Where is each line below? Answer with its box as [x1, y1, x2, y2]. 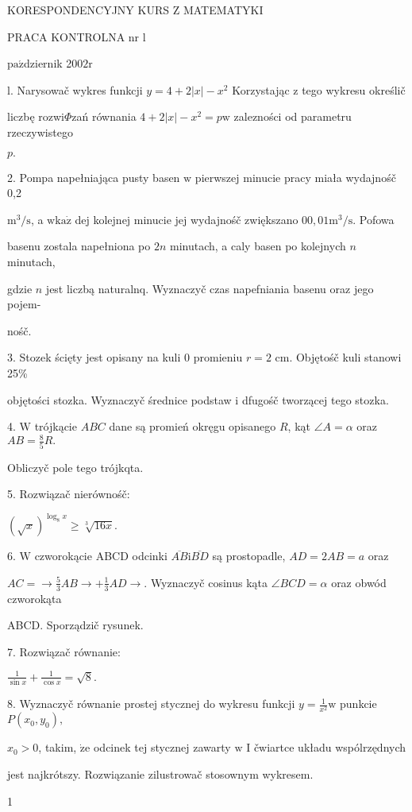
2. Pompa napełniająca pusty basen [7, 168, 180, 185]
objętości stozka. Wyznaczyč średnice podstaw [7, 391, 232, 408]
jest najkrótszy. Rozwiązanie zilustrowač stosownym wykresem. [7, 765, 314, 782]
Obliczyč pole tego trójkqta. [7, 458, 144, 475]
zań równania [71, 108, 137, 125]
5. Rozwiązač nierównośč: [7, 485, 130, 502]
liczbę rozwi [7, 108, 64, 125]
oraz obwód [331, 574, 387, 590]
